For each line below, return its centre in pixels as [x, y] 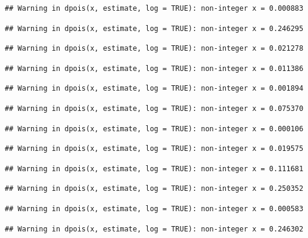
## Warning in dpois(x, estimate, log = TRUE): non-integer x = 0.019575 [154, 149]
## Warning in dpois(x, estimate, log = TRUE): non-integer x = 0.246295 [154, 28]
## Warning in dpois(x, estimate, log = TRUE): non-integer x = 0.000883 [154, 8]
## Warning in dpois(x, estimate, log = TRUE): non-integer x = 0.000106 [154, 129]
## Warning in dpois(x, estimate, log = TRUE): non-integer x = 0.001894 [154, 89]
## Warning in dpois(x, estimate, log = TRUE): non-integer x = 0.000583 [154, 208]
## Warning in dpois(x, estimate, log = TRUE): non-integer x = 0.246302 [154, 229]
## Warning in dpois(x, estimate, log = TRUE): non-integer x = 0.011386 [154, 68]
